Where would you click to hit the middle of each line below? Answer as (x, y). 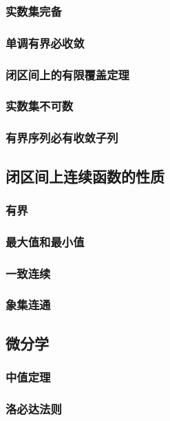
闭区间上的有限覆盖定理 (67, 74)
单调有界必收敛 (45, 42)
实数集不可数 (40, 106)
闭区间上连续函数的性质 (85, 176)
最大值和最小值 (45, 241)
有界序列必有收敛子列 (62, 138)
